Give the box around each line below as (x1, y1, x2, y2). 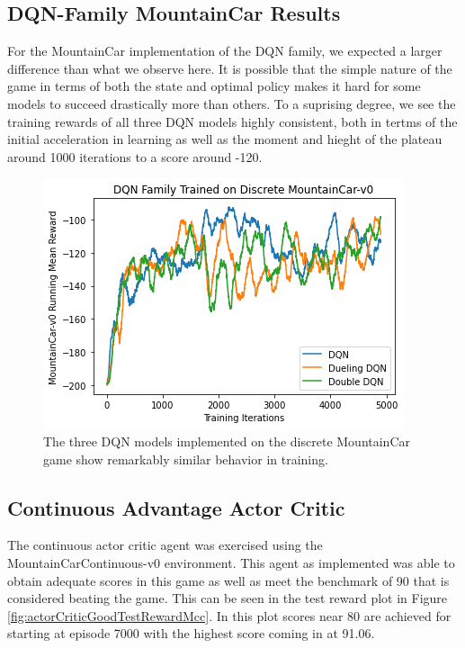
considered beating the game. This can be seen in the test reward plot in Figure (7, 589, 448, 607)
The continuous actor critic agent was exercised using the (7, 535, 323, 554)
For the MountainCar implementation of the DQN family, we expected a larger (7, 41, 443, 60)
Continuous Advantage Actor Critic (7, 493, 345, 521)
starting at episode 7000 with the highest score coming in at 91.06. (7, 624, 375, 643)
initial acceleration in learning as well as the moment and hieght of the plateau (7, 130, 443, 148)
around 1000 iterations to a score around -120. (7, 147, 263, 166)
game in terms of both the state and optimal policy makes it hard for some (7, 76, 421, 95)
